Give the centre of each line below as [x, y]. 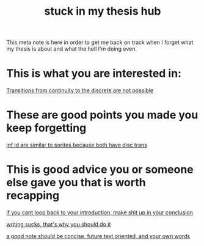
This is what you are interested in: [94, 74]
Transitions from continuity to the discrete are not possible [80, 90]
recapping [33, 196]
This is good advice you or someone [100, 170]
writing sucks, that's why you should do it [59, 224]
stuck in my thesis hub [103, 11]
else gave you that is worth [76, 183]
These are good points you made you [102, 115]
